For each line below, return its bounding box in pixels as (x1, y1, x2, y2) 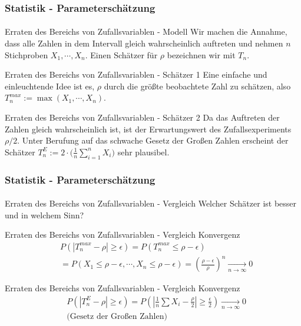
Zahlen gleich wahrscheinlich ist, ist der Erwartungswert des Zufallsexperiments (5, 122, 292, 135)
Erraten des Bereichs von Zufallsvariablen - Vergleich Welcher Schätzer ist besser (5, 197, 297, 209)
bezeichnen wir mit (167, 48, 236, 61)
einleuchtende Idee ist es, (5, 79, 95, 92)
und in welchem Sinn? (5, 208, 84, 221)
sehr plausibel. (117, 145, 170, 158)
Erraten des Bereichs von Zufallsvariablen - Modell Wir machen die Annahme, (5, 25, 287, 38)
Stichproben (5, 48, 48, 61)
